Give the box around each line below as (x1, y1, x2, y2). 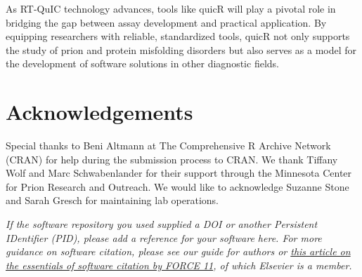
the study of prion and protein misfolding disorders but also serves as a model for (6, 42, 357, 57)
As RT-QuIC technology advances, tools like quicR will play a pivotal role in (6, 1, 336, 15)
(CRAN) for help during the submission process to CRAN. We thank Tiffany (6, 151, 338, 166)
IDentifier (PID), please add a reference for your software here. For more (6, 230, 322, 245)
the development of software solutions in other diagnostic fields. (6, 56, 279, 71)
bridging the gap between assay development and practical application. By (6, 15, 327, 29)
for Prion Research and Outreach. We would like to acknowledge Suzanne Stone (6, 179, 349, 194)
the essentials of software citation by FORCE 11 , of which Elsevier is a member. (6, 257, 352, 272)
